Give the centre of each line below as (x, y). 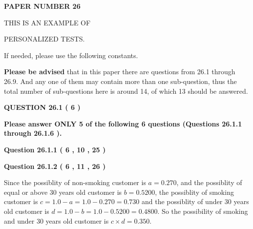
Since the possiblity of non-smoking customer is (75, 182)
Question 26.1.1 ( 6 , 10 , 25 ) (55, 149)
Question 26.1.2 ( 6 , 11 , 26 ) (55, 166)
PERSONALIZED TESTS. (44, 39)
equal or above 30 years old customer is (63, 192)
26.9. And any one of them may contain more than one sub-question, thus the (120, 81)
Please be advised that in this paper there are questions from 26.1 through (120, 72)
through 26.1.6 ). (33, 133)
